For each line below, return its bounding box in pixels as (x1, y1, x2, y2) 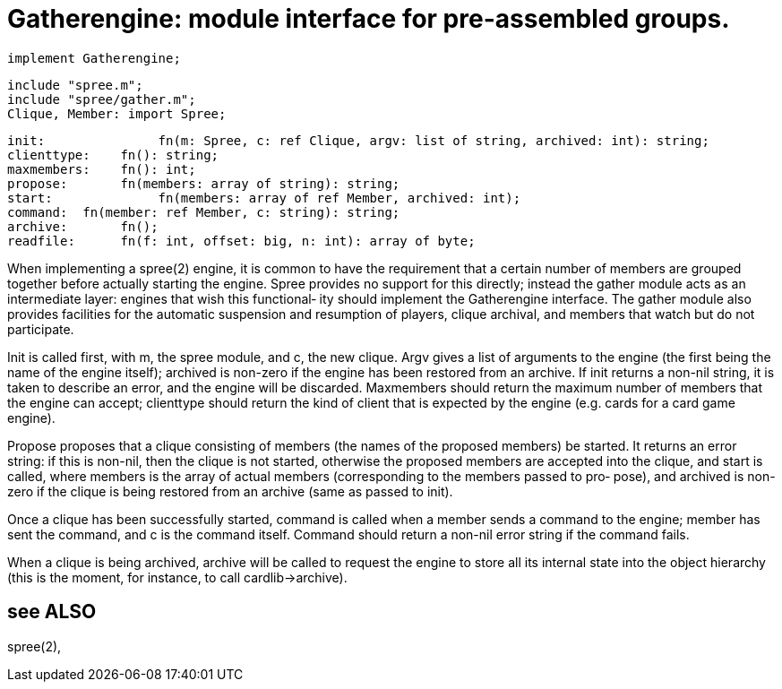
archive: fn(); (7, 219, 159, 234)
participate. (7, 321, 74, 337)
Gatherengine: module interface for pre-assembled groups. (7, 4, 730, 34)
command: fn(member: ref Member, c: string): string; (7, 204, 400, 220)
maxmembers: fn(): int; (7, 161, 196, 177)
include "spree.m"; (7, 77, 143, 92)
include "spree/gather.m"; (7, 91, 196, 107)
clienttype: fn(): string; (7, 147, 219, 162)
